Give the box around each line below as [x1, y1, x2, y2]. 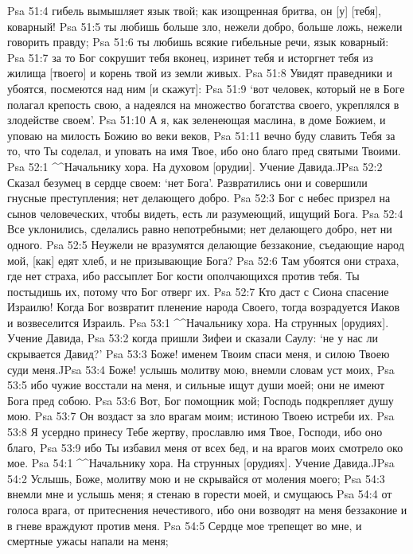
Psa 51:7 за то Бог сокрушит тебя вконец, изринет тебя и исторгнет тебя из [7, 49, 373, 65]
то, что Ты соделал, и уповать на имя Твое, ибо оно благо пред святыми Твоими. [7, 142, 401, 159]
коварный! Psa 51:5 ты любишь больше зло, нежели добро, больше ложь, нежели [7, 18, 403, 34]
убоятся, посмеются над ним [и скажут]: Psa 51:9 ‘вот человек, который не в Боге [7, 80, 405, 96]
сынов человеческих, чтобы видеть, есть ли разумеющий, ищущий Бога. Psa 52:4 [7, 205, 403, 221]
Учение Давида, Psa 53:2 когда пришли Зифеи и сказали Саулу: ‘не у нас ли [7, 330, 378, 346]
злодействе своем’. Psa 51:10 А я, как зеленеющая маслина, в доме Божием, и [7, 111, 386, 128]
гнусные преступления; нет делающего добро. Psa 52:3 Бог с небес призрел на [7, 189, 391, 206]
